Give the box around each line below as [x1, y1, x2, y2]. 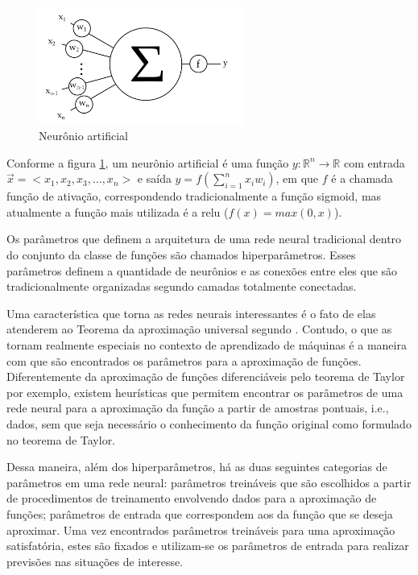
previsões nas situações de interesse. [6, 552, 184, 569]
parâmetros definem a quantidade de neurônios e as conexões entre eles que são [6, 262, 398, 279]
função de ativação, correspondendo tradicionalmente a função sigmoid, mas [6, 188, 382, 205]
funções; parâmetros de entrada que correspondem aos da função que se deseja [6, 505, 393, 522]
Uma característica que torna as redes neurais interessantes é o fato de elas [6, 304, 376, 321]
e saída [137, 170, 172, 187]
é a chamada [331, 170, 393, 187]
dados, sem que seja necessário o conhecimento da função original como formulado [6, 416, 412, 432]
